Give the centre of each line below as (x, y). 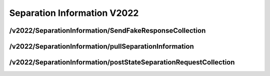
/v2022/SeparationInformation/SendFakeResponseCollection (107, 31)
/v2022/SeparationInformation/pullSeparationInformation (102, 46)
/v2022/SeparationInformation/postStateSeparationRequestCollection (122, 62)
